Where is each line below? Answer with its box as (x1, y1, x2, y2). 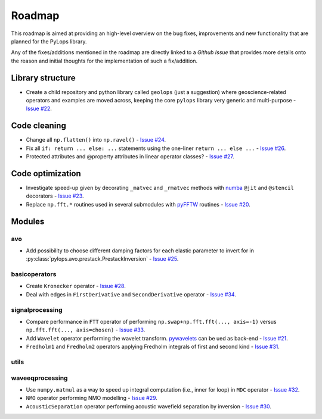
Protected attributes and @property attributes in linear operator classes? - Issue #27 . (26, 153, 235, 160)
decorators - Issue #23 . (26, 192, 84, 199)
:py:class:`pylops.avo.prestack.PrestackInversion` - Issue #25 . (26, 255, 179, 262)
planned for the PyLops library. (11, 37, 87, 45)
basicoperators (11, 270, 57, 279)
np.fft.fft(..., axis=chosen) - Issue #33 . (26, 326, 145, 333)
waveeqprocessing (11, 374, 68, 382)
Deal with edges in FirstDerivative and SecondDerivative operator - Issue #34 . (26, 290, 237, 298)
